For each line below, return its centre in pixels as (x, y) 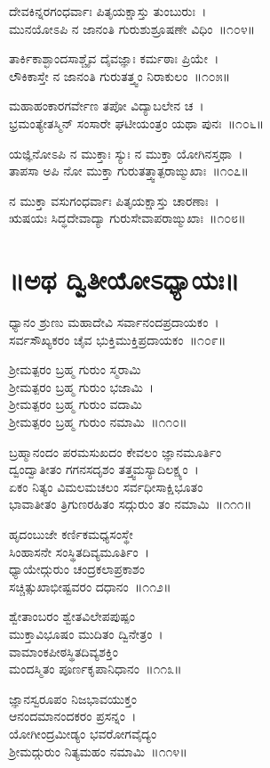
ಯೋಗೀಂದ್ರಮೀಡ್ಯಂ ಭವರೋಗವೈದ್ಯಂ (83, 733)
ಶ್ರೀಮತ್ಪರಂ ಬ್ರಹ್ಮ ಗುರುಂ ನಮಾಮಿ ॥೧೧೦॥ (98, 422)
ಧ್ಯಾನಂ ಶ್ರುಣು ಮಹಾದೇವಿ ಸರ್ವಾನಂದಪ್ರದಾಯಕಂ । (114, 322)
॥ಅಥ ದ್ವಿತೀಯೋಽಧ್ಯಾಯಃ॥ (124, 279)
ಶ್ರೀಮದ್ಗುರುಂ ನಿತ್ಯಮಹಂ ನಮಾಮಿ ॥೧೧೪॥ (98, 751)
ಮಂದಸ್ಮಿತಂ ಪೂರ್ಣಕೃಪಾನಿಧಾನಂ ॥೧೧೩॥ (95, 669)
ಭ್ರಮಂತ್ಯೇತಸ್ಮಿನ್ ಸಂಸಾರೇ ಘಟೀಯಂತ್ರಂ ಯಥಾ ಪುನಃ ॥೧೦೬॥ (137, 123)
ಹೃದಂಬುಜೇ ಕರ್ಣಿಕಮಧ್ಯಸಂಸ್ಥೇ (71, 534)
